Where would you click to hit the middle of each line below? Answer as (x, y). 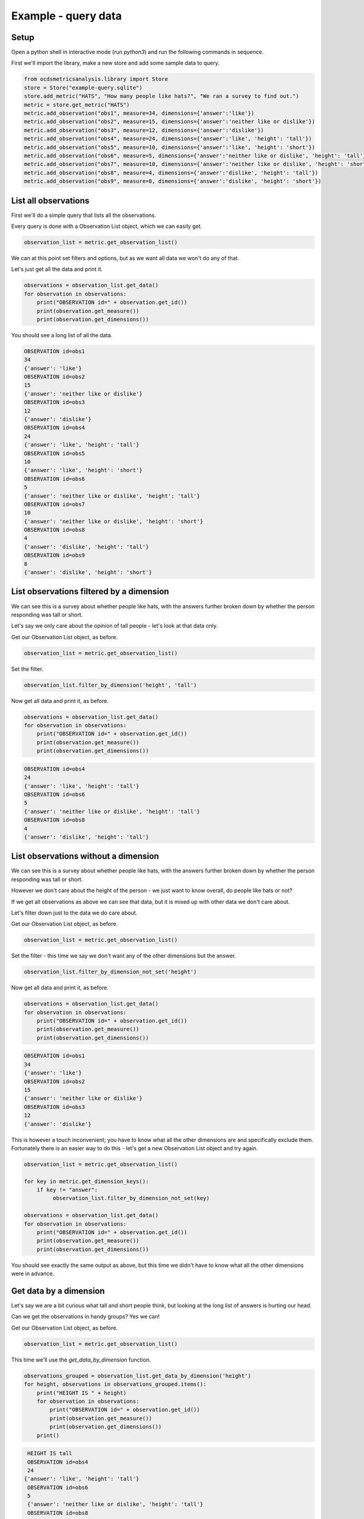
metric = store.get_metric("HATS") (77, 105)
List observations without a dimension (85, 856)
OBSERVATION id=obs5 (54, 453)
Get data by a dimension (58, 1291)
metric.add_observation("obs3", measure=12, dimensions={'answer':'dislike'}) (144, 130)
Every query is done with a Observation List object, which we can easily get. (107, 226)
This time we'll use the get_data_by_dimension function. (81, 1360)
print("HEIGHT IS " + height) (82, 1393)
